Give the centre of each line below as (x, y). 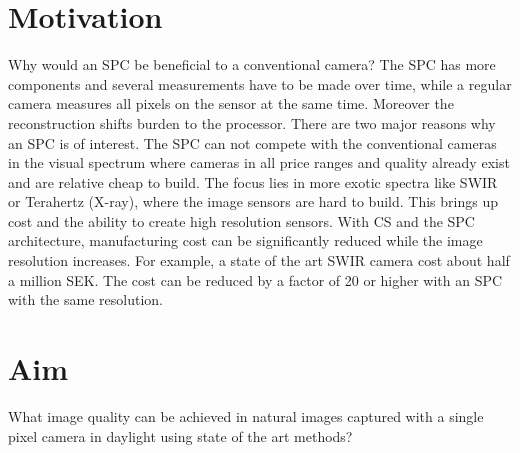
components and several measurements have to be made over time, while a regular (260, 83)
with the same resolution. (85, 299)
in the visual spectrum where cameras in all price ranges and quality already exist (259, 162)
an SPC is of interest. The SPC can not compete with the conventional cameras (252, 142)
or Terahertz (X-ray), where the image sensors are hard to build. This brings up (253, 201)
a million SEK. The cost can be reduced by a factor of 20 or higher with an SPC (255, 279)
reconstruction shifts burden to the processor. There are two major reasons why (252, 122)
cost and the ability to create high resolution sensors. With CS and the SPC (241, 220)
